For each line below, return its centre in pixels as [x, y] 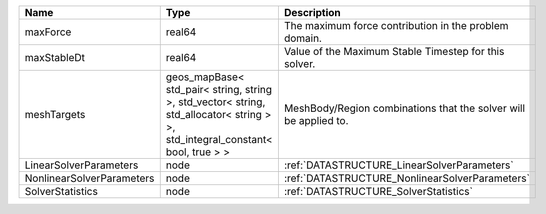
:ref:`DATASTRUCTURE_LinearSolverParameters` [398, 165]
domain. [302, 38]
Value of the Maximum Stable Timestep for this [394, 51]
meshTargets [55, 114]
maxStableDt [54, 57]
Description [312, 12]
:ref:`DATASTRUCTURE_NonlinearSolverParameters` [406, 178]
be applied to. [316, 120]
